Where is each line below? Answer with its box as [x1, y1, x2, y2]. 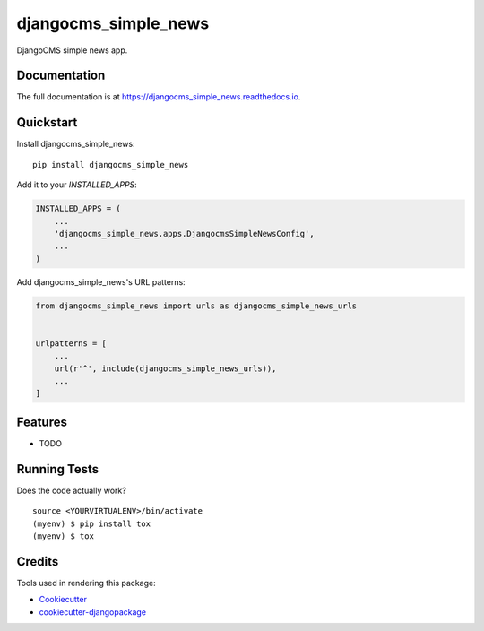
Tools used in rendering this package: [16, 577, 156, 588]
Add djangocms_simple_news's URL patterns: [16, 276, 186, 287]
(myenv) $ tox [32, 531, 94, 541]
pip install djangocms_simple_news [32, 160, 189, 169]
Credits [16, 554, 59, 569]
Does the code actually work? [16, 485, 127, 496]
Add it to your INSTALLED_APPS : [16, 179, 138, 190]
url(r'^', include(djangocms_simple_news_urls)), [54, 363, 277, 374]
